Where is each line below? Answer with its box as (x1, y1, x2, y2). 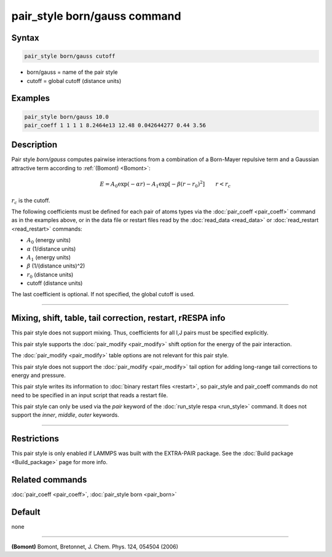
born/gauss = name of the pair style (26, 68, 118, 76)
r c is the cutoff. (11, 197, 50, 205)
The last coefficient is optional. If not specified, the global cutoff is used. (11, 291, 195, 298)
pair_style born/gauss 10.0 (24, 113, 109, 120)
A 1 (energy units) (26, 253, 71, 263)
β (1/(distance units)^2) (26, 262, 85, 270)
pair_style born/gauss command (11, 9, 181, 23)
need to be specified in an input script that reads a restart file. (11, 391, 168, 399)
